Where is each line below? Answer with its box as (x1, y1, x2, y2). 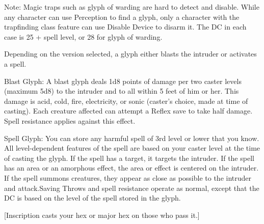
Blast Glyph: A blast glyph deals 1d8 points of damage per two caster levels (4, 75, 242, 86)
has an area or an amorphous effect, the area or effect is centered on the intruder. (4, 162, 259, 173)
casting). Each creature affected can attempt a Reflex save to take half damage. (4, 105, 253, 116)
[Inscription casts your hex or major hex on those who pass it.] (4, 209, 200, 220)
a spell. (4, 58, 27, 69)
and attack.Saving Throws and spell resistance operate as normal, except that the (4, 182, 259, 193)
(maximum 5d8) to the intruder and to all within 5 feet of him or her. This (4, 86, 239, 96)
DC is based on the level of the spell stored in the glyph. (4, 192, 181, 203)
